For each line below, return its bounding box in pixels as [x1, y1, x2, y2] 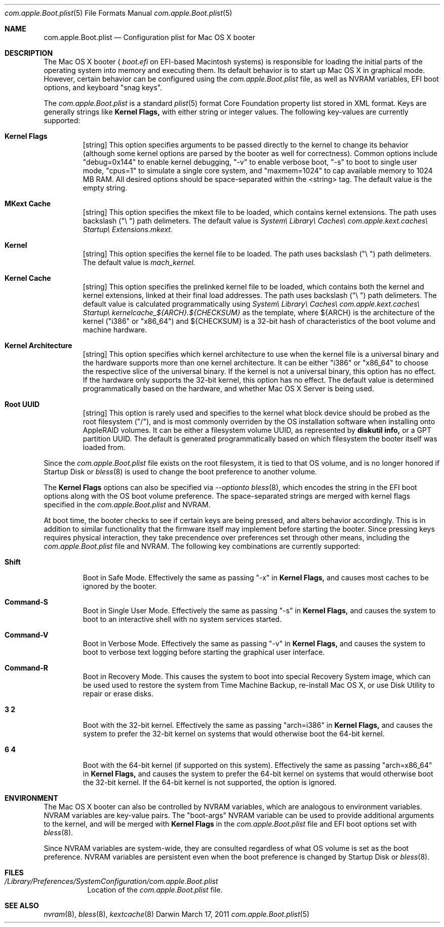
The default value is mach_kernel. [83, 258, 195, 267]
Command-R [5, 663, 48, 672]
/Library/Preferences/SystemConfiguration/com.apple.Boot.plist [5, 877, 218, 885]
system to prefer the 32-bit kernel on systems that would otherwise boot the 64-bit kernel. [83, 729, 385, 738]
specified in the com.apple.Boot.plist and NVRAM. [44, 500, 211, 509]
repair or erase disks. [83, 689, 154, 698]
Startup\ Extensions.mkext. [83, 225, 173, 234]
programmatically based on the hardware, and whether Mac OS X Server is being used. [83, 384, 374, 393]
